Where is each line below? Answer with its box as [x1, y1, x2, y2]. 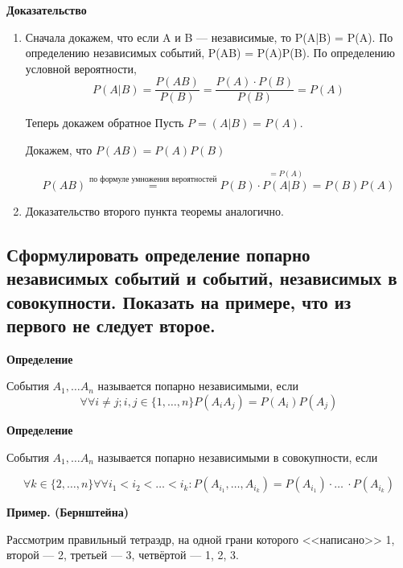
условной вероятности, [25, 60, 137, 76]
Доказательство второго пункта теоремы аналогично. [25, 202, 284, 219]
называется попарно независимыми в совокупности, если [97, 448, 378, 465]
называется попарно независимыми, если [97, 377, 298, 394]
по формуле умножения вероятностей [88, 175, 217, 184]
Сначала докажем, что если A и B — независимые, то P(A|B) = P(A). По [25, 28, 393, 45]
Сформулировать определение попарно [6, 241, 310, 266]
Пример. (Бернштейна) [6, 504, 129, 521]
